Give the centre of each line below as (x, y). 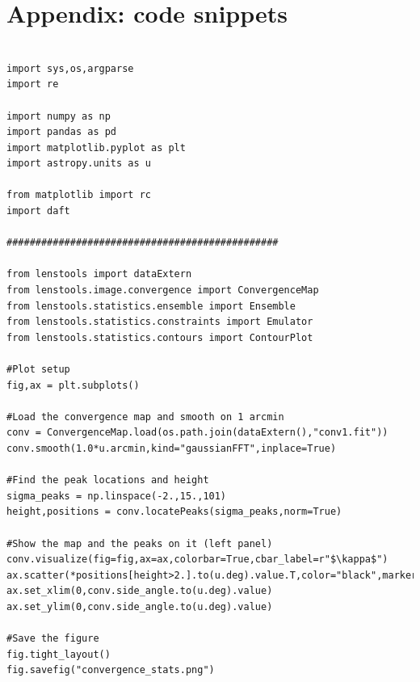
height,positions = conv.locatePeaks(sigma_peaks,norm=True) (174, 512)
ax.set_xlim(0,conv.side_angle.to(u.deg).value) (140, 591)
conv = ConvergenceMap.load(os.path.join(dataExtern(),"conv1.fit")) (197, 433)
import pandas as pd (62, 132)
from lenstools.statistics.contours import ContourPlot (160, 337)
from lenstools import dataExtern (99, 274)
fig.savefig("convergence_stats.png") (111, 670)
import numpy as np (59, 116)
